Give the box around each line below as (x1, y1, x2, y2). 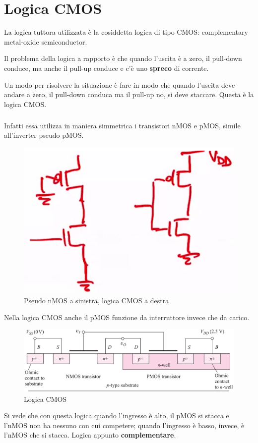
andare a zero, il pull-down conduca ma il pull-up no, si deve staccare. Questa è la (4, 89, 254, 100)
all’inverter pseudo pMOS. (4, 130, 84, 140)
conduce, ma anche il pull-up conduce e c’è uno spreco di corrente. (4, 62, 209, 73)
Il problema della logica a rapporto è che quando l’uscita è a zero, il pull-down (4, 53, 242, 63)
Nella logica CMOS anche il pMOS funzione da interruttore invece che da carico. (4, 312, 250, 322)
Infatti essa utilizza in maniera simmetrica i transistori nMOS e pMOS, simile (4, 120, 241, 130)
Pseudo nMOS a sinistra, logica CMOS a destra (24, 295, 169, 306)
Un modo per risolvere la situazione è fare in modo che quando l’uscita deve (4, 79, 235, 90)
